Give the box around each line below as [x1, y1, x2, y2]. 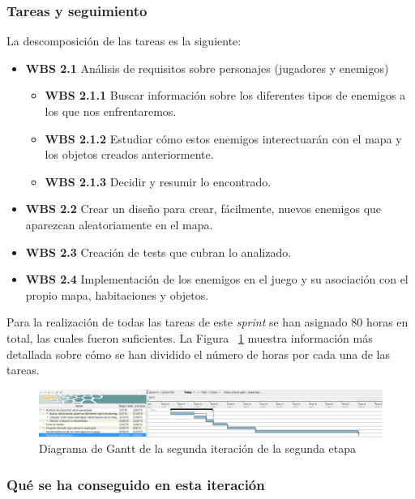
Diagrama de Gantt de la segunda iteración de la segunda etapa [39, 440, 356, 457]
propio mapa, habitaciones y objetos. [25, 286, 209, 303]
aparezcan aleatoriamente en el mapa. [25, 215, 213, 232]
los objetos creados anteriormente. [45, 146, 214, 163]
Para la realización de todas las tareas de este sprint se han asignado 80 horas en [6, 313, 409, 331]
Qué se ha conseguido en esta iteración [6, 474, 265, 494]
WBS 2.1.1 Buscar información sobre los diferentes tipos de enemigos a [45, 87, 406, 104]
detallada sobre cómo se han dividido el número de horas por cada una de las [6, 345, 390, 362]
